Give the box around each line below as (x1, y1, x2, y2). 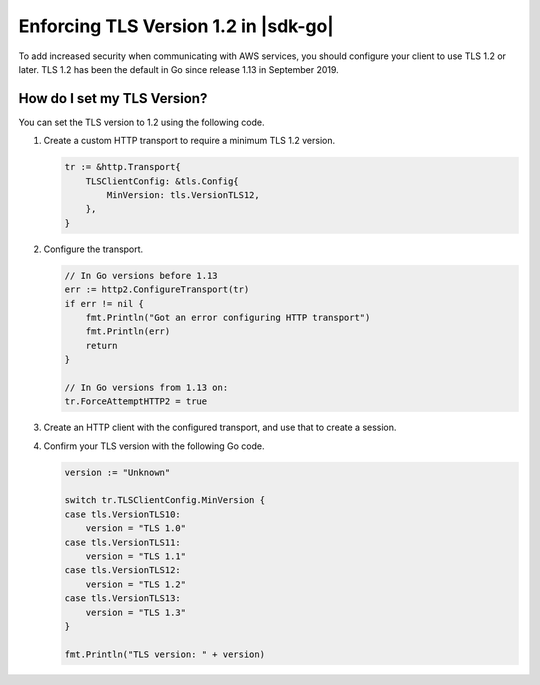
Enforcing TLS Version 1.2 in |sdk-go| (18, 15, 335, 37)
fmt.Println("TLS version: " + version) (64, 648, 265, 660)
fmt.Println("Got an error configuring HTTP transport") (85, 311, 371, 323)
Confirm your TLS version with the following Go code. (43, 440, 265, 452)
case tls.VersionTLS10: (64, 508, 182, 520)
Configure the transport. (43, 243, 144, 255)
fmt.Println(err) (85, 326, 171, 337)
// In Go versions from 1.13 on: (64, 381, 229, 393)
